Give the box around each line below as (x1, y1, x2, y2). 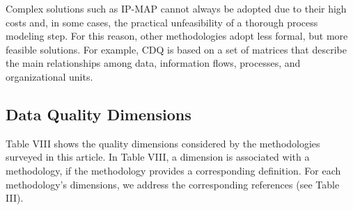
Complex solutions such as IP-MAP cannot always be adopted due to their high (6, 1, 347, 15)
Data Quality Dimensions (6, 103, 191, 124)
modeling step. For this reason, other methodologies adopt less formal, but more (6, 29, 348, 43)
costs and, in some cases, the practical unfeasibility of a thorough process (6, 15, 318, 29)
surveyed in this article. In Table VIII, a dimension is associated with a (6, 150, 310, 164)
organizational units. (6, 69, 93, 83)
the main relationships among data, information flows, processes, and (6, 56, 301, 70)
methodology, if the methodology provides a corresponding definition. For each (6, 163, 341, 177)
